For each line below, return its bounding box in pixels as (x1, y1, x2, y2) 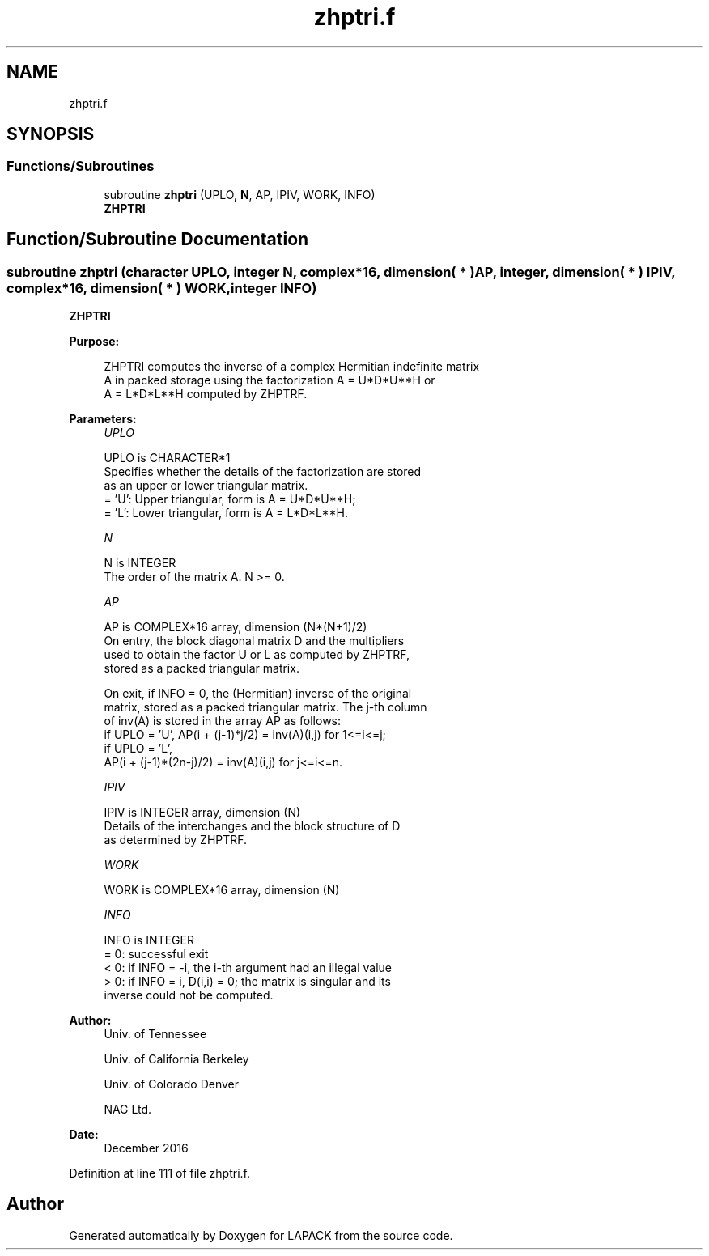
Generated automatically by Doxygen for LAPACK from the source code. (69, 1228, 453, 1242)
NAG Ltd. (104, 1102, 152, 1117)
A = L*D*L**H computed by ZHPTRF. (104, 387, 308, 401)
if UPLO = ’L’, (104, 741, 172, 756)
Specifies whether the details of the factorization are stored (104, 465, 422, 479)
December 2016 (104, 1141, 189, 1156)
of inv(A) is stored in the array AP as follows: (104, 714, 342, 728)
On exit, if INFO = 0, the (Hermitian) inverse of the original (104, 686, 412, 701)
